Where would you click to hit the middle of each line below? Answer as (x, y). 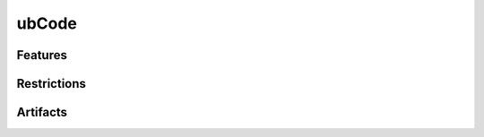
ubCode (47, 23)
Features (42, 55)
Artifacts (42, 112)
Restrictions (52, 84)
